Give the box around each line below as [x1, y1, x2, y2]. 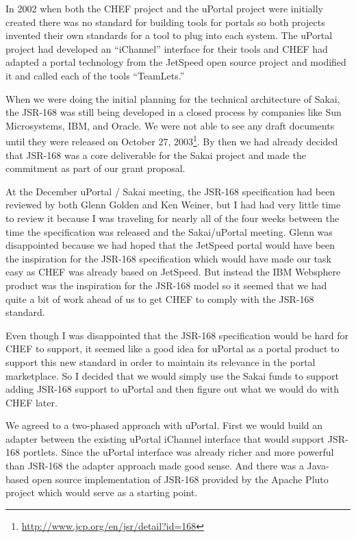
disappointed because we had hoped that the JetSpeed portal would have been [5, 238, 335, 252]
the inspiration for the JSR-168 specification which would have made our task [5, 251, 331, 265]
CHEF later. [5, 395, 58, 409]
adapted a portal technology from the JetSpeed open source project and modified [5, 55, 346, 69]
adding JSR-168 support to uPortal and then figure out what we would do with [5, 382, 339, 396]
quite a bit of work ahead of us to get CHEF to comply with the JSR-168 [5, 291, 314, 306]
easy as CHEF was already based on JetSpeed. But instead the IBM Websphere [5, 265, 341, 279]
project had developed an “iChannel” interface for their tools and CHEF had [5, 41, 328, 56]
